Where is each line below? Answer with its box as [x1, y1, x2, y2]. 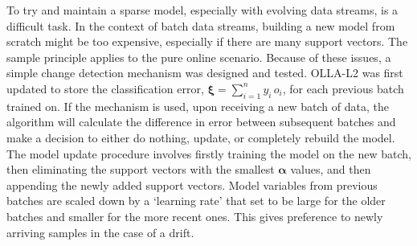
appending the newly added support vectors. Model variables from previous [6, 176, 378, 193]
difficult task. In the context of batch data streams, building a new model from [6, 17, 395, 34]
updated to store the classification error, [6, 80, 204, 96]
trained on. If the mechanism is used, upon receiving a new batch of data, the [6, 97, 389, 114]
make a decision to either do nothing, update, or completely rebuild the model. [6, 129, 395, 146]
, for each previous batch [282, 80, 404, 96]
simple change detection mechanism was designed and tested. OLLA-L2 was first [6, 64, 403, 81]
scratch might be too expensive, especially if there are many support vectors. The [6, 33, 408, 50]
